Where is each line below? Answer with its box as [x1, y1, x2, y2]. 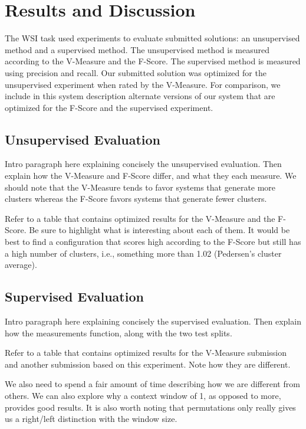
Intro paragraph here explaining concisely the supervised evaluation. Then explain [5, 315, 301, 328]
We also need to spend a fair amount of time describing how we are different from [5, 378, 300, 390]
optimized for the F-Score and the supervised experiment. [5, 101, 213, 113]
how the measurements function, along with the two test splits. [5, 326, 232, 339]
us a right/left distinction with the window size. [5, 412, 177, 425]
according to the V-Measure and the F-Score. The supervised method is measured [5, 55, 301, 67]
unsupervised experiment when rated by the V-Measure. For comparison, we [5, 78, 281, 90]
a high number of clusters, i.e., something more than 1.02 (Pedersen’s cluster [5, 247, 282, 259]
